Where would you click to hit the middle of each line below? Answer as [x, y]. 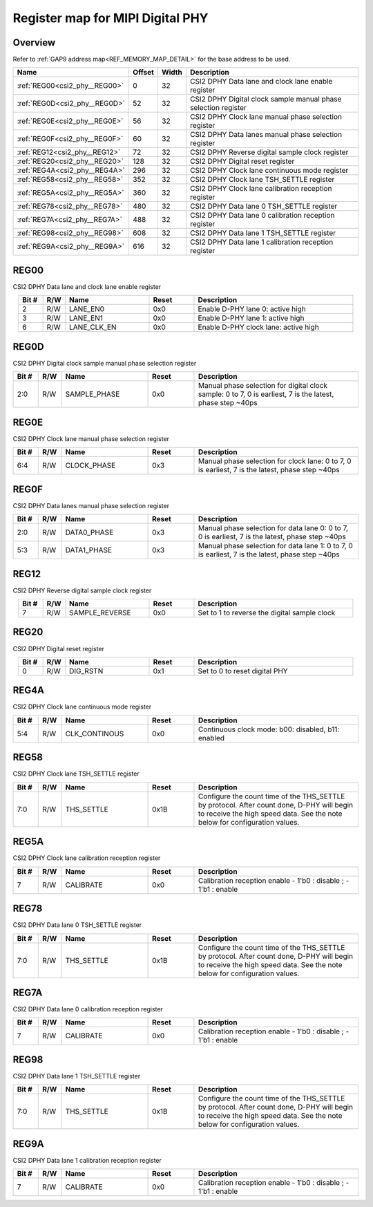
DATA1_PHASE [89, 550]
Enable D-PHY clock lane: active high [258, 327]
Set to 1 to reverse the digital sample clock [267, 612]
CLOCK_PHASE [90, 465]
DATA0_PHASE [89, 532]
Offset [143, 73]
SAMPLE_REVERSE [100, 612]
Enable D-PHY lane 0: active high [252, 309]
